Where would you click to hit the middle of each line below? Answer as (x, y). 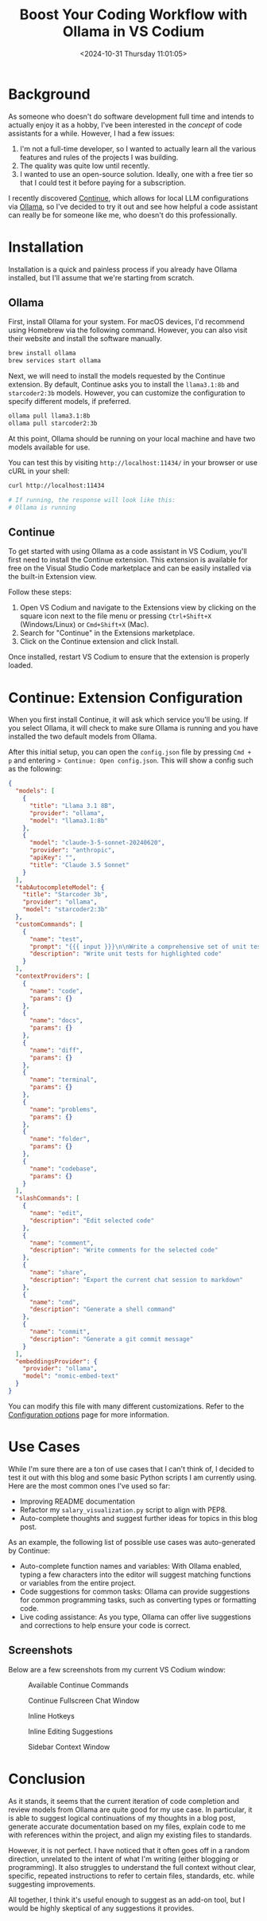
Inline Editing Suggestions (71, 1731)
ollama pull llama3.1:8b (49, 416)
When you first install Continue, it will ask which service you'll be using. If (128, 719)
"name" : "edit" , (56, 1213)
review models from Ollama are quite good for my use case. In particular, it (130, 1809)
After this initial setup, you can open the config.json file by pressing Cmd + (130, 752)
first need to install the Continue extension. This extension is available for (128, 560)
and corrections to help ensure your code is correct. (105, 1625)
